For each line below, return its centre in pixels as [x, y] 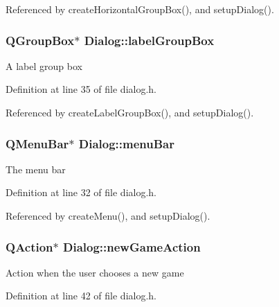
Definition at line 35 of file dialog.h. [81, 89]
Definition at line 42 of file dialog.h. [81, 296]
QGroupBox [40, 40]
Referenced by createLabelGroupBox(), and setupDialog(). [130, 112]
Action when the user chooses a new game [95, 272]
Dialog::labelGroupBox [149, 40]
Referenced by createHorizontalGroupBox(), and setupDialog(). [140, 9]
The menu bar [36, 169]
